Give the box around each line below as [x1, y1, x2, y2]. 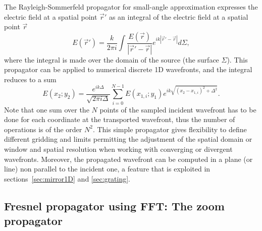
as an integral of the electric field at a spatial [109, 11, 248, 22]
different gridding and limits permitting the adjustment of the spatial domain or [4, 134, 252, 144]
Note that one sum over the [4, 104, 89, 114]
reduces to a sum [4, 74, 57, 84]
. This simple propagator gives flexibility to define [92, 124, 247, 134]
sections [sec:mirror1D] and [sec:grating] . [4, 173, 130, 184]
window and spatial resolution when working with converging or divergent [4, 143, 233, 154]
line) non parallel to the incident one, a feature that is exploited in [4, 163, 211, 174]
